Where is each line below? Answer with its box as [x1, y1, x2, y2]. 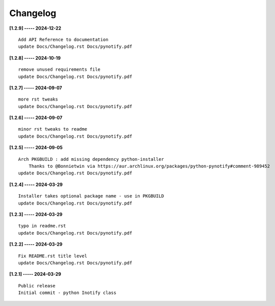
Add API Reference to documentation [18, 37, 109, 42]
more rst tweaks [18, 96, 58, 103]
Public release [18, 283, 56, 288]
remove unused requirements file [18, 67, 101, 72]
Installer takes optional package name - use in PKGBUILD [18, 193, 164, 199]
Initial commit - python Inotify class [18, 290, 117, 296]
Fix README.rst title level [18, 253, 87, 259]
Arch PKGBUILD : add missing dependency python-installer [18, 156, 164, 162]
